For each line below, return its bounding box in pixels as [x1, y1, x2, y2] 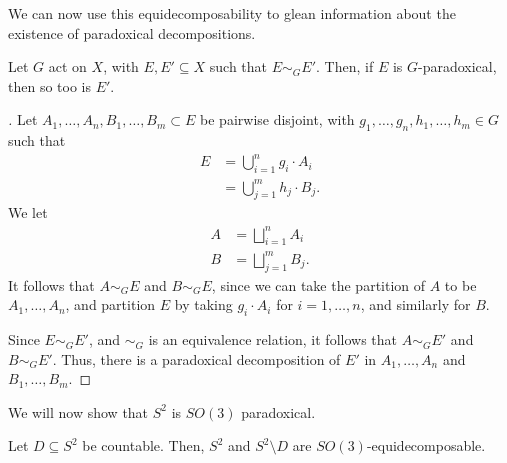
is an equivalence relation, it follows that [148, 329, 397, 350]
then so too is [8, 75, 91, 96]
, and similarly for [360, 294, 471, 315]
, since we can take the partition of [211, 274, 426, 295]
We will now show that [8, 401, 149, 422]
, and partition [65, 294, 156, 315]
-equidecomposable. [366, 435, 486, 456]
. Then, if [316, 56, 374, 77]
